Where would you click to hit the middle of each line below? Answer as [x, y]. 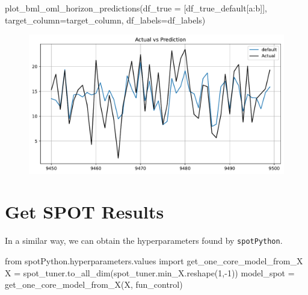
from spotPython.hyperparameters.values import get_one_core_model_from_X [154, 261]
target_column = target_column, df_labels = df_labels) [105, 20]
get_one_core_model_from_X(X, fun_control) [94, 284]
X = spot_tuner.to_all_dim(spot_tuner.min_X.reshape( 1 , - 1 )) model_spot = [150, 272]
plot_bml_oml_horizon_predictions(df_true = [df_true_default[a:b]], [136, 8]
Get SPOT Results [85, 212]
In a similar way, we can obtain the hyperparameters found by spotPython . [144, 241]
